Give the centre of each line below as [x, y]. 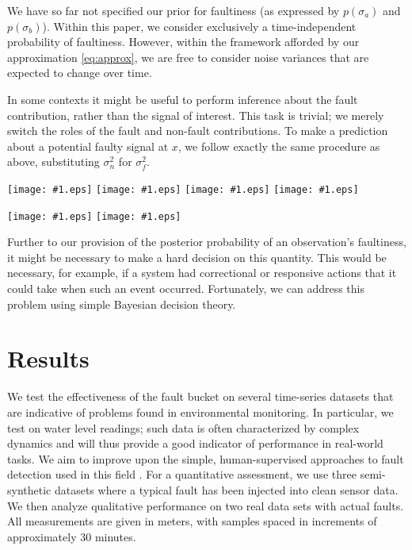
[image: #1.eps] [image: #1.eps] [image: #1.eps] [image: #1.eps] [183, 189]
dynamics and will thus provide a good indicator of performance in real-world [195, 443]
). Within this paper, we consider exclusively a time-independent [199, 26]
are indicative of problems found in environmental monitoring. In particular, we [200, 412]
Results [48, 358]
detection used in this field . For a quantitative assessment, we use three [182, 474]
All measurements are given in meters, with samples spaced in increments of [192, 521]
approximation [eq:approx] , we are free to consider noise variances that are [188, 57]
